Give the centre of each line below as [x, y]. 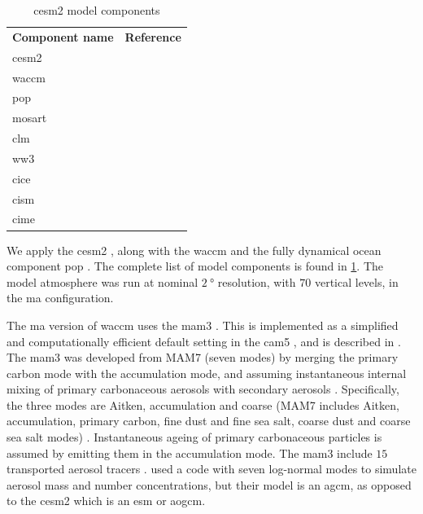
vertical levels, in [356, 281]
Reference [153, 36]
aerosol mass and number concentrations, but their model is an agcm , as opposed [209, 484]
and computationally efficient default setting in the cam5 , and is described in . [204, 341]
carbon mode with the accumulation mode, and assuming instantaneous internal [207, 373]
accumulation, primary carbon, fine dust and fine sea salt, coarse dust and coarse [209, 421]
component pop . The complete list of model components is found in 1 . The [195, 266]
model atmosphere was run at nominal [102, 281]
